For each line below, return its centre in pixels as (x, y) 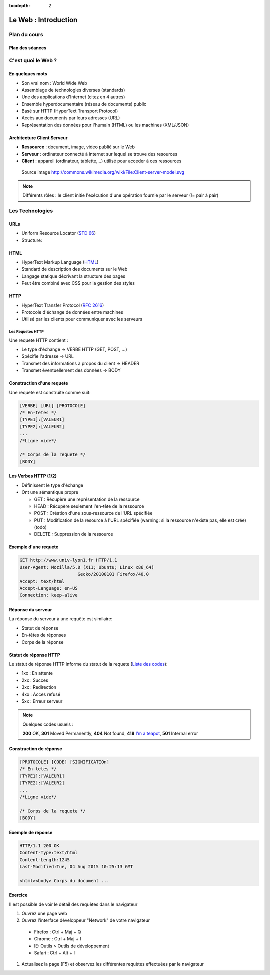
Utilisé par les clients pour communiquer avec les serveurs (82, 319)
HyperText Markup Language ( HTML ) (60, 262)
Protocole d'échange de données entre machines (72, 312)
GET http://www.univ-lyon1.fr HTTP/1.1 (68, 560)
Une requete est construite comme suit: (50, 392)
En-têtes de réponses (44, 635)
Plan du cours (26, 34)
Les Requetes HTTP (27, 332)
